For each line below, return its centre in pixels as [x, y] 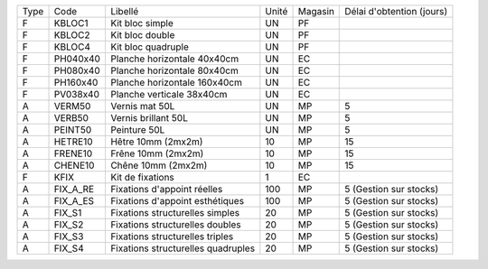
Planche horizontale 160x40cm [176, 83]
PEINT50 [73, 130]
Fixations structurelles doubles [175, 224]
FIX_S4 [69, 248]
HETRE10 [74, 142]
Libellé [124, 11]
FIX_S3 [69, 237]
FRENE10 [73, 153]
